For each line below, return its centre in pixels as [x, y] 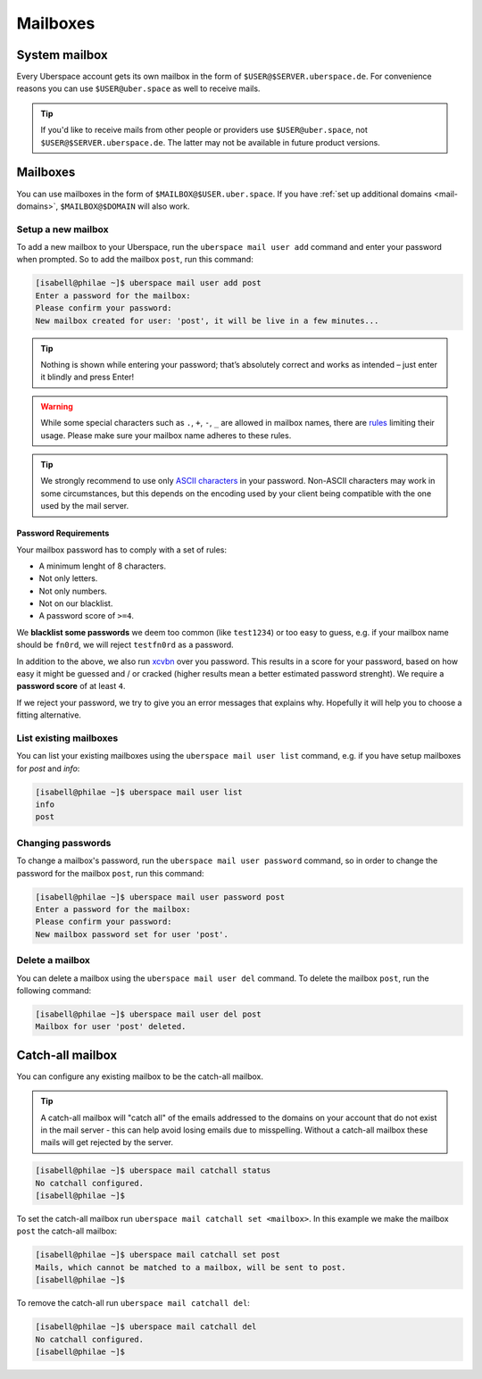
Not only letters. [68, 578]
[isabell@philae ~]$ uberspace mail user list [139, 792]
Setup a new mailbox [62, 229]
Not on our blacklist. [76, 603]
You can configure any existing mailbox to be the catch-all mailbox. [140, 1076]
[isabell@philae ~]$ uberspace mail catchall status [153, 1171]
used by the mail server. [85, 506]
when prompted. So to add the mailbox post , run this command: [135, 260]
